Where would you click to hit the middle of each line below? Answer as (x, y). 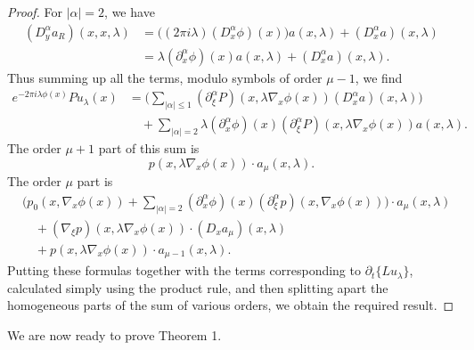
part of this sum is (149, 148)
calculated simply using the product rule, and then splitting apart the (198, 287)
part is (95, 181)
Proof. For (35, 12)
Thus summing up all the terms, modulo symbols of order (165, 77)
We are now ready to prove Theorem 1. (114, 334)
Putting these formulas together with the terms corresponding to (184, 270)
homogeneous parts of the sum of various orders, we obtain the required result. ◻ (231, 305)
